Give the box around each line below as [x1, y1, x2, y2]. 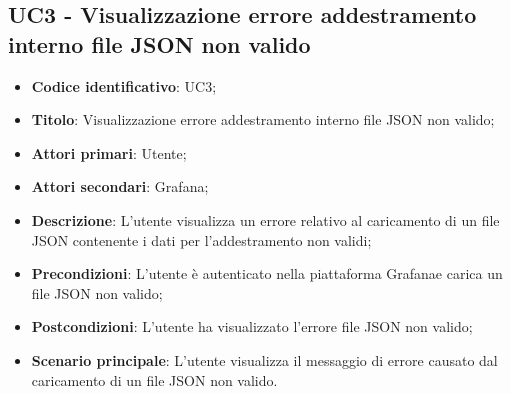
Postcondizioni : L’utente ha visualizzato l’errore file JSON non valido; [31, 316, 473, 337]
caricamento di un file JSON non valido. [31, 369, 278, 390]
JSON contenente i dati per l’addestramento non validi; [31, 229, 372, 250]
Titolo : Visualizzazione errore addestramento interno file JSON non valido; [31, 109, 495, 130]
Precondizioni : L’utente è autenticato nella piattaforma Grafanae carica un [31, 263, 503, 284]
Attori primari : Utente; [31, 142, 187, 163]
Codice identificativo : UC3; [31, 75, 217, 96]
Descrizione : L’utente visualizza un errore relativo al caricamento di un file [31, 209, 500, 230]
